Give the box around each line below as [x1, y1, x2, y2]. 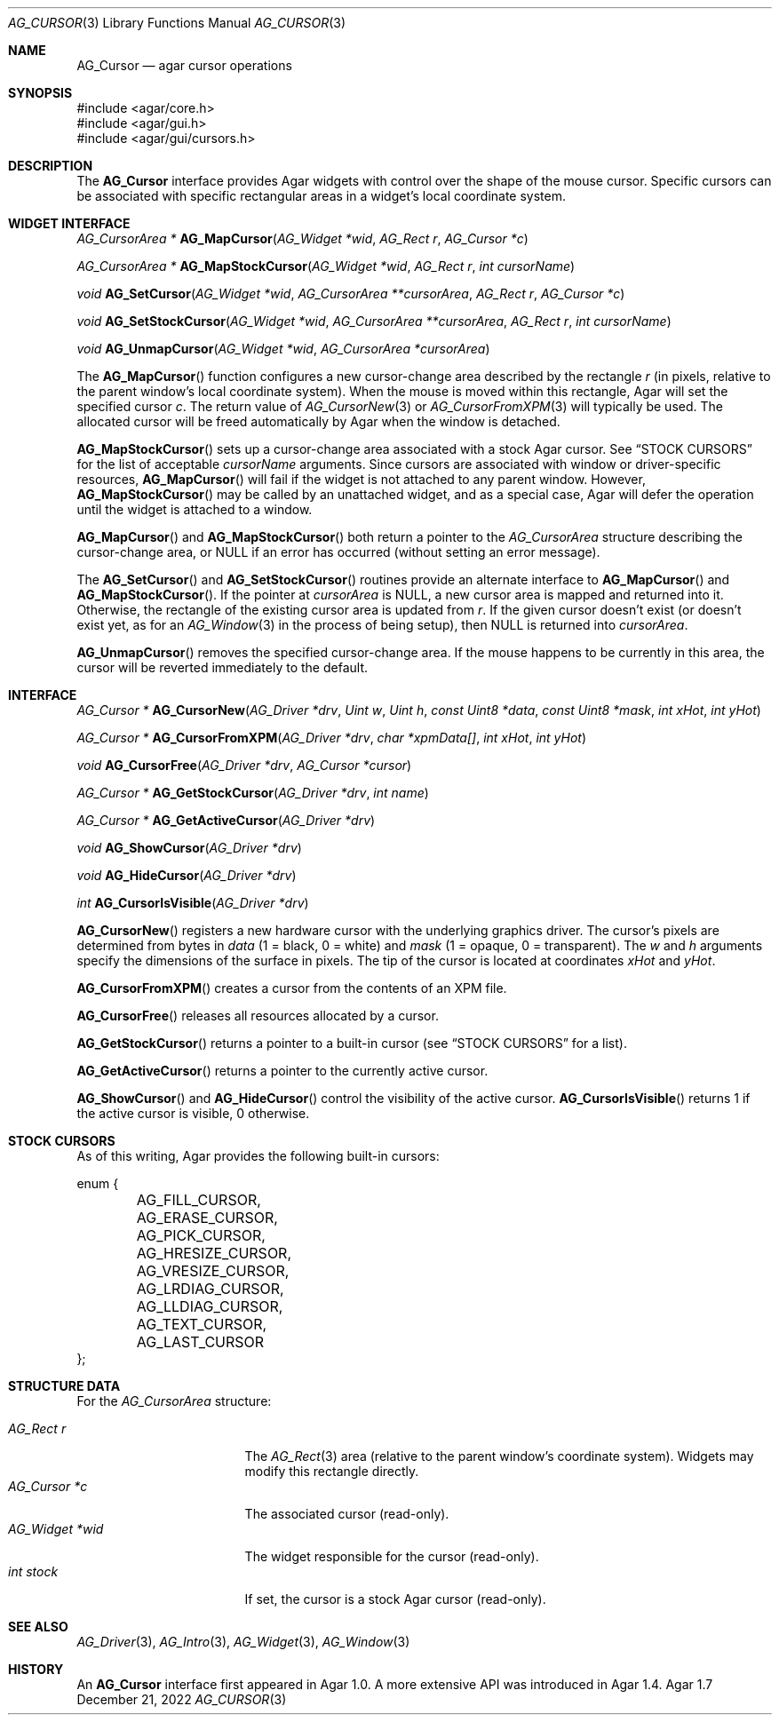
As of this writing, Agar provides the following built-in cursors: [76, 1148, 440, 1163]
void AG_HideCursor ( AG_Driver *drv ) [76, 868, 297, 883]
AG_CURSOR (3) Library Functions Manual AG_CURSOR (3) [8, 15, 346, 30]
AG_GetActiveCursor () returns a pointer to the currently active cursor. [76, 1063, 489, 1078]
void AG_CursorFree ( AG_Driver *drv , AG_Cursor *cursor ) [76, 758, 412, 773]
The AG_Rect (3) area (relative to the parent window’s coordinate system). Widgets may [244, 1448, 754, 1464]
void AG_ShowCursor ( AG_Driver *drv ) [76, 840, 302, 855]
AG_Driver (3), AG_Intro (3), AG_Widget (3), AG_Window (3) [76, 1634, 410, 1649]
